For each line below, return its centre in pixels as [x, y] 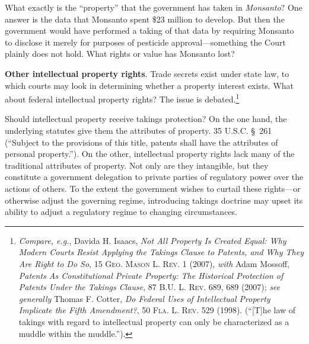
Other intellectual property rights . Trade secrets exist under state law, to [147, 73]
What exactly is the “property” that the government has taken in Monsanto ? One [154, 7]
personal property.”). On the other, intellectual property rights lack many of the [150, 154]
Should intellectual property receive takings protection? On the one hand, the [146, 119]
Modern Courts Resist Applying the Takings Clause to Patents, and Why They [161, 252]
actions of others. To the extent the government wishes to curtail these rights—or [153, 188]
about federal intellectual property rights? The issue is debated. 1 [122, 98]
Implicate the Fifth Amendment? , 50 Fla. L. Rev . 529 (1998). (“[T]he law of [157, 310]
